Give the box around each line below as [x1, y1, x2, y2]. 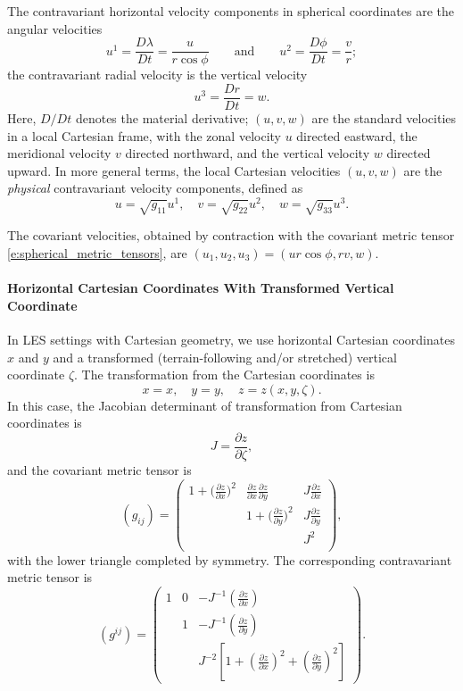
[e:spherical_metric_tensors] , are [7, 243, 187, 262]
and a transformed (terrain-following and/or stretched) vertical [53, 347, 397, 366]
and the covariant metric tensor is [7, 460, 192, 479]
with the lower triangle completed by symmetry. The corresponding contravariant [7, 550, 452, 569]
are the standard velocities [311, 108, 457, 127]
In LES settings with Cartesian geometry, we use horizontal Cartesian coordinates [7, 329, 455, 348]
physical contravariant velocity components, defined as [7, 179, 303, 197]
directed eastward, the [296, 126, 418, 145]
